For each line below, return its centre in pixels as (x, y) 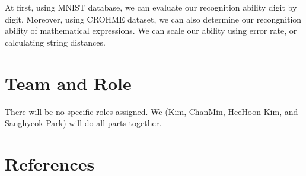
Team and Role (68, 83)
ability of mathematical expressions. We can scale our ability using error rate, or (151, 31)
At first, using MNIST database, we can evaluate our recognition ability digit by (151, 7)
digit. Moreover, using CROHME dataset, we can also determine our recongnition (153, 19)
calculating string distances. (55, 42)
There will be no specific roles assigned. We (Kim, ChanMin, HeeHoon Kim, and (152, 111)
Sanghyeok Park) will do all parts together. (83, 123)
